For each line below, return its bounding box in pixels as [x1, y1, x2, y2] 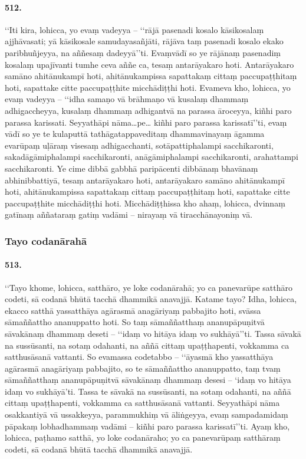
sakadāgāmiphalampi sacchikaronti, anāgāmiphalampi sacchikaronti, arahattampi [5, 150, 298, 163]
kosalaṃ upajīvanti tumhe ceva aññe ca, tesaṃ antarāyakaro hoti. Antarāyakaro [5, 58, 294, 70]
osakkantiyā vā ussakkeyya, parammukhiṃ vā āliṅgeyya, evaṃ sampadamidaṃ [5, 408, 288, 421]
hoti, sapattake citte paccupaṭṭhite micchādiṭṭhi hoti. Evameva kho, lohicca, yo [5, 81, 291, 93]
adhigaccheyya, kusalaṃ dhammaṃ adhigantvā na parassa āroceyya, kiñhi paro [5, 104, 292, 116]
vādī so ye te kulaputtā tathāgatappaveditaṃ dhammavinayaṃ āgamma [5, 127, 265, 140]
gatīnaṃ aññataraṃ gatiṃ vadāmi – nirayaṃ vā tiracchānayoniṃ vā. [5, 208, 253, 221]
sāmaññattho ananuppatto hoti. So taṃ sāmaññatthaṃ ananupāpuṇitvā [5, 316, 265, 328]
